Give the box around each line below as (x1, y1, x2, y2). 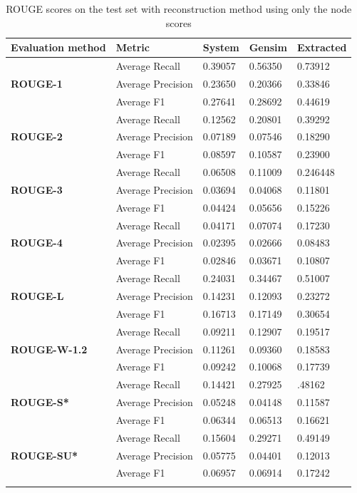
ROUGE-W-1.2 (11, 341, 88, 356)
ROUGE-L (11, 289, 64, 303)
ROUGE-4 (11, 235, 63, 250)
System (202, 40, 239, 55)
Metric (115, 40, 150, 55)
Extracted (296, 40, 347, 55)
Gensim (249, 40, 287, 55)
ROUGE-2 (11, 129, 63, 144)
